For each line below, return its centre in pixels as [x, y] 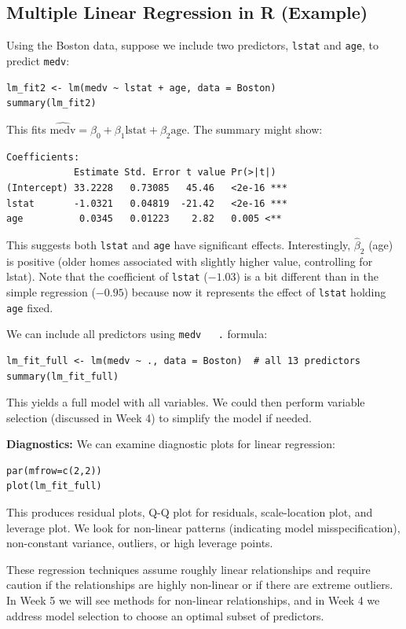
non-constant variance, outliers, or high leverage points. [140, 543]
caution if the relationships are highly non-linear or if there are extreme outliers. [200, 585]
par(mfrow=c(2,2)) [54, 471]
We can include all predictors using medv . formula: [137, 334]
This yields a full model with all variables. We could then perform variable [186, 402]
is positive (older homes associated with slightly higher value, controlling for [190, 261]
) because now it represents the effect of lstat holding [255, 291]
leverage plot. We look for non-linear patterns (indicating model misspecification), [203, 527]
